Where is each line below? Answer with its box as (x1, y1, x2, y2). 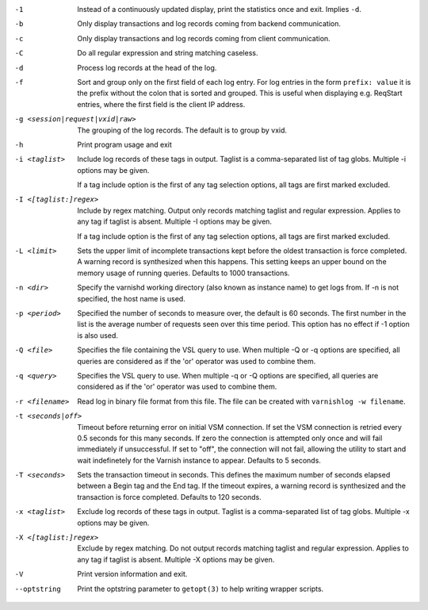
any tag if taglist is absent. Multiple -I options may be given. (77, 217, 273, 226)
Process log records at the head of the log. (77, 63, 217, 72)
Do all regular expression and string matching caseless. (77, 48, 258, 58)
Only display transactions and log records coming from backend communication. (77, 19, 341, 29)
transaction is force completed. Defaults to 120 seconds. (77, 492, 262, 501)
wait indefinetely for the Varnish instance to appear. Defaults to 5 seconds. (77, 455, 321, 465)
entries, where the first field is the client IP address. (77, 99, 246, 109)
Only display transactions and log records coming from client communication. (77, 33, 331, 43)
